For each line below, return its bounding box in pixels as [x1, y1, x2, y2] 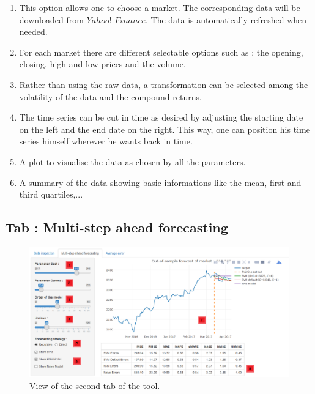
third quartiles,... [19, 188, 83, 201]
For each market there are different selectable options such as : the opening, [19, 45, 303, 58]
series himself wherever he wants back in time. [19, 135, 193, 147]
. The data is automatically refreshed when [145, 13, 307, 26]
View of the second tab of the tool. [29, 379, 160, 392]
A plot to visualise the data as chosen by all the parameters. [19, 155, 246, 168]
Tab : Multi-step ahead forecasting [5, 218, 228, 237]
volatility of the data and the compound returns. [19, 90, 202, 103]
